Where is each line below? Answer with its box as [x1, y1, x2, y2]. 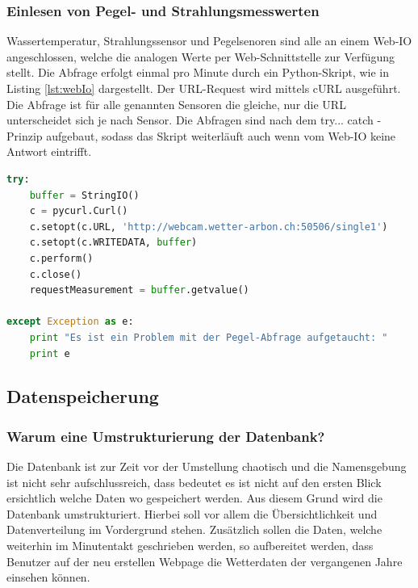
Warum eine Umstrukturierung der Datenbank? [6, 426, 325, 446]
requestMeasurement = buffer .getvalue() [29, 284, 249, 296]
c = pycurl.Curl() [29, 205, 128, 217]
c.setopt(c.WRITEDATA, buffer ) [29, 237, 198, 249]
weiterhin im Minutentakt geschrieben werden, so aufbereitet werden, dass [6, 537, 374, 554]
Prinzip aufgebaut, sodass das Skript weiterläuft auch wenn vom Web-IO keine [6, 127, 396, 144]
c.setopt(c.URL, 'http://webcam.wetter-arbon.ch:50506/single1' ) [29, 220, 388, 233]
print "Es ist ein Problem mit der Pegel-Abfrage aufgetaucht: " [29, 331, 388, 343]
